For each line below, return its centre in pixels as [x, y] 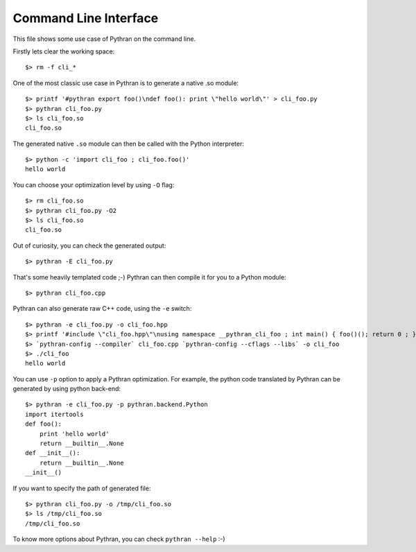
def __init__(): [53, 453]
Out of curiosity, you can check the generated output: [89, 245]
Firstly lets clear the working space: [64, 51]
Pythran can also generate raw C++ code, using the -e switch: [102, 309]
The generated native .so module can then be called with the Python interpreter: [128, 144]
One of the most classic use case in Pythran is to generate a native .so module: [126, 83]
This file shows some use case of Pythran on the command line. [104, 39]
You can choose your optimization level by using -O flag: [94, 184]
